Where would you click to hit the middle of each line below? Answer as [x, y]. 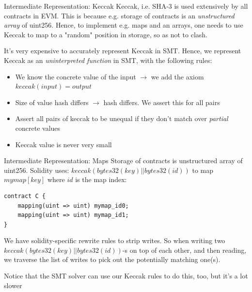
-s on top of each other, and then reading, [184, 250]
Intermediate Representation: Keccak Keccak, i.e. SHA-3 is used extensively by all [126, 6]
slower [13, 285]
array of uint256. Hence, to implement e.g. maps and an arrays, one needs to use [124, 25]
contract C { [25, 196]
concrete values [38, 128]
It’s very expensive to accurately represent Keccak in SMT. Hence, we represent [123, 51]
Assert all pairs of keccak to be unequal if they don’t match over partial [122, 118]
